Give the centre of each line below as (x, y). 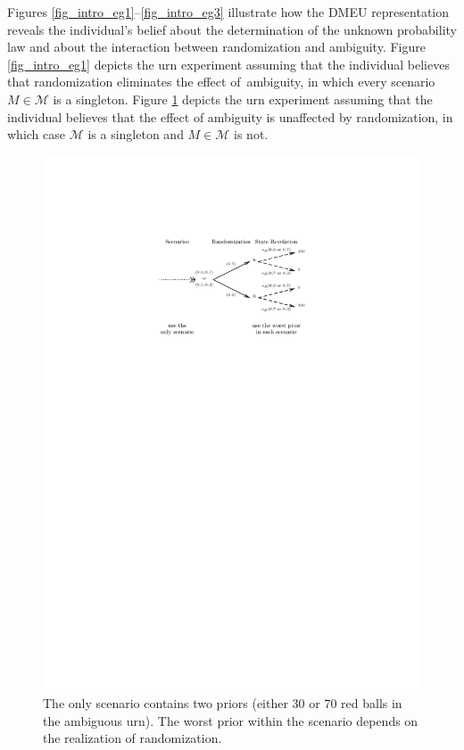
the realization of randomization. (133, 738)
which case (37, 134)
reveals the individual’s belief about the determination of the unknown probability (232, 29)
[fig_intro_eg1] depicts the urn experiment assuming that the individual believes (228, 64)
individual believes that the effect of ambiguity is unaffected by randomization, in (230, 116)
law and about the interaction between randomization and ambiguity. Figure (216, 47)
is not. (251, 134)
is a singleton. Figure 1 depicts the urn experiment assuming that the (243, 99)
